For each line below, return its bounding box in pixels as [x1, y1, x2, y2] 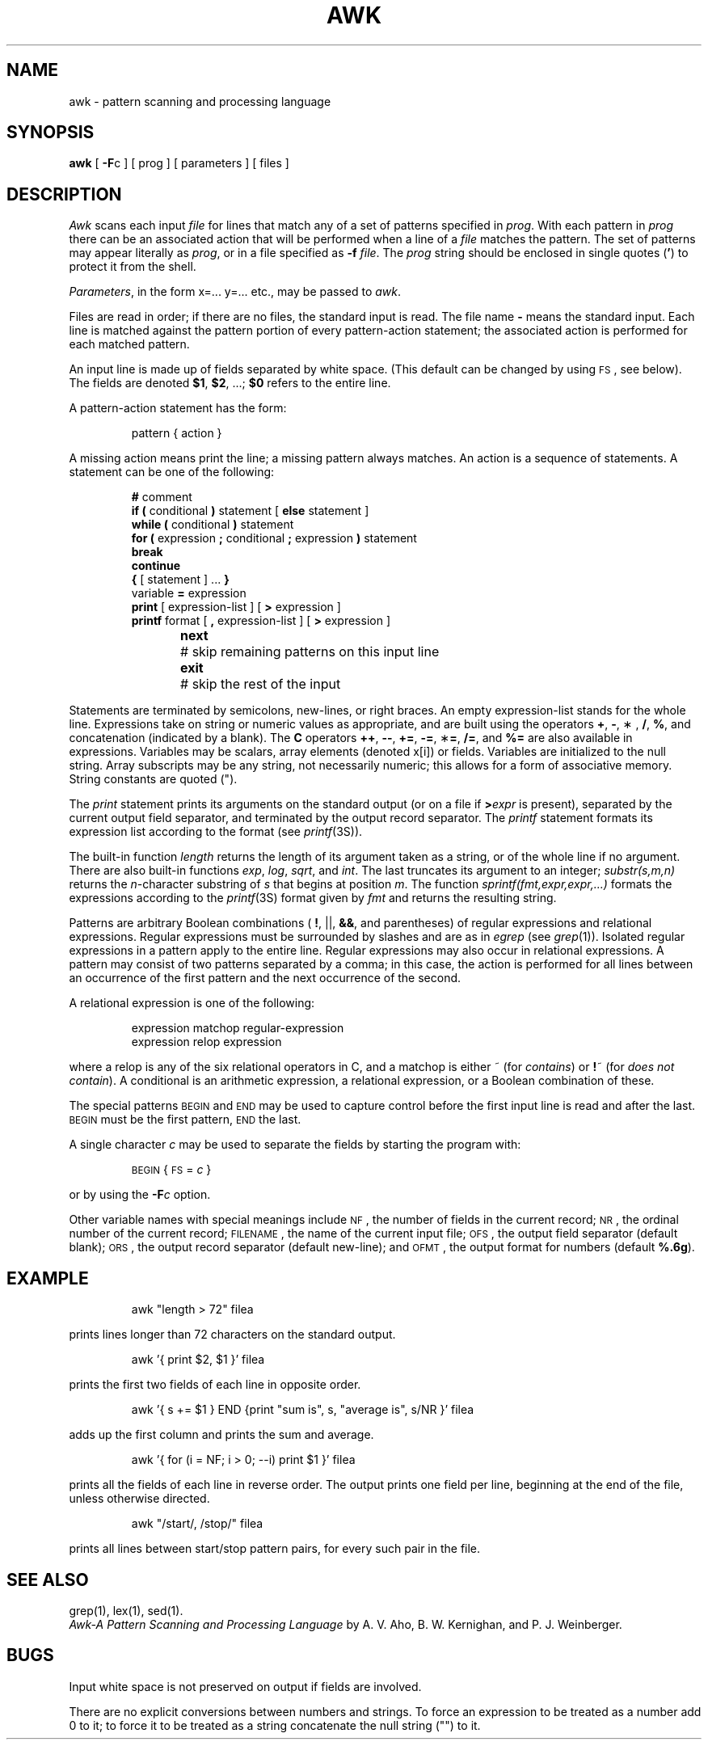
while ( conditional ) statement [131, 517, 294, 532]
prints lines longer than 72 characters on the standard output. [69, 1327, 396, 1342]
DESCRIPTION [6, 183, 122, 205]
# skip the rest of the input [180, 676, 341, 693]
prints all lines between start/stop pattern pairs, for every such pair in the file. [69, 1541, 481, 1556]
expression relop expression [131, 1035, 282, 1049]
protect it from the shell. [69, 259, 196, 274]
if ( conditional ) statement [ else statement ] [131, 504, 369, 518]
